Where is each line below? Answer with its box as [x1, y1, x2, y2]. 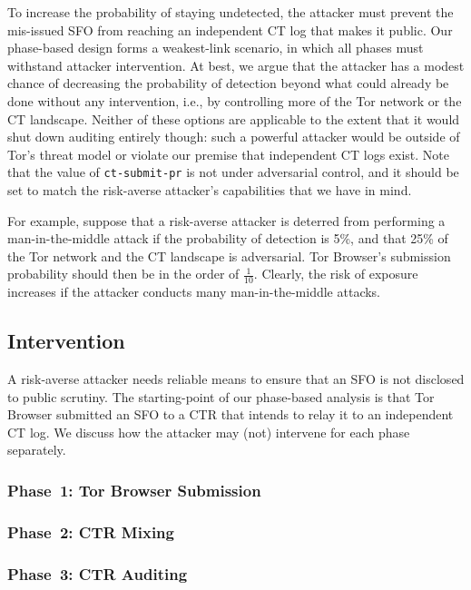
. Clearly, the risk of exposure [253, 264, 418, 283]
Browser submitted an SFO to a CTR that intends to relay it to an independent [7, 405, 454, 424]
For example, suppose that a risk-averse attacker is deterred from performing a [7, 211, 446, 230]
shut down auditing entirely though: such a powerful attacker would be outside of [7, 127, 460, 146]
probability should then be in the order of [7, 264, 240, 283]
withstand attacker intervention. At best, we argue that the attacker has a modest [7, 55, 465, 74]
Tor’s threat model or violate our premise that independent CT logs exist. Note [7, 144, 449, 163]
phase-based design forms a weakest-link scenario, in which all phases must [7, 38, 424, 57]
